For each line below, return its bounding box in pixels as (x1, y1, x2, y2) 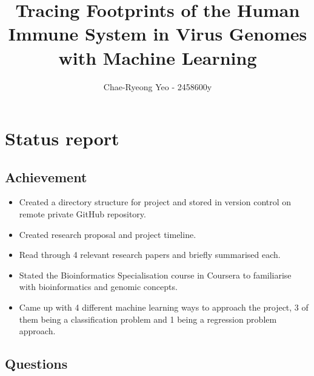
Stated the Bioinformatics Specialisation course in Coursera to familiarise (19, 268, 292, 281)
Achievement (5, 167, 87, 186)
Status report (5, 126, 119, 151)
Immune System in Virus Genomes (8, 21, 307, 46)
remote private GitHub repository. (19, 208, 146, 220)
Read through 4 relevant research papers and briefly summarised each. (19, 248, 281, 261)
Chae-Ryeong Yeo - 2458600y (103, 80, 212, 93)
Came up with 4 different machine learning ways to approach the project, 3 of (19, 301, 309, 314)
